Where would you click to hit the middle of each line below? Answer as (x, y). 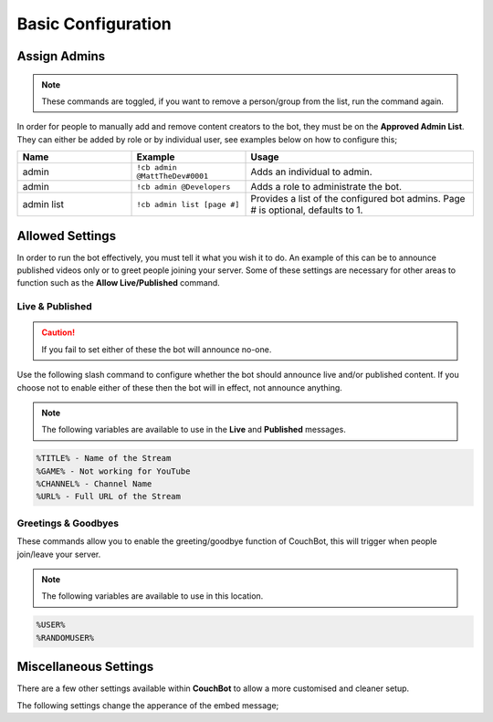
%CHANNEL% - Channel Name (94, 484)
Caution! (58, 332)
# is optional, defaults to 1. (307, 210)
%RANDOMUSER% (65, 638)
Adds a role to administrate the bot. (326, 187)
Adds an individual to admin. (312, 172)
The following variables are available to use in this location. (152, 596)
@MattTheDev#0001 (173, 177)
